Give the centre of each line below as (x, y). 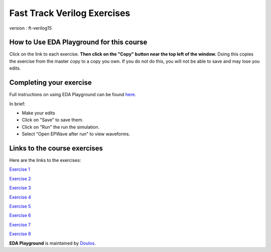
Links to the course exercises (56, 148)
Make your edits (38, 113)
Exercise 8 (20, 234)
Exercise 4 (20, 197)
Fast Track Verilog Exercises (70, 13)
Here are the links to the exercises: (45, 160)
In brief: (17, 104)
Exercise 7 (20, 224)
